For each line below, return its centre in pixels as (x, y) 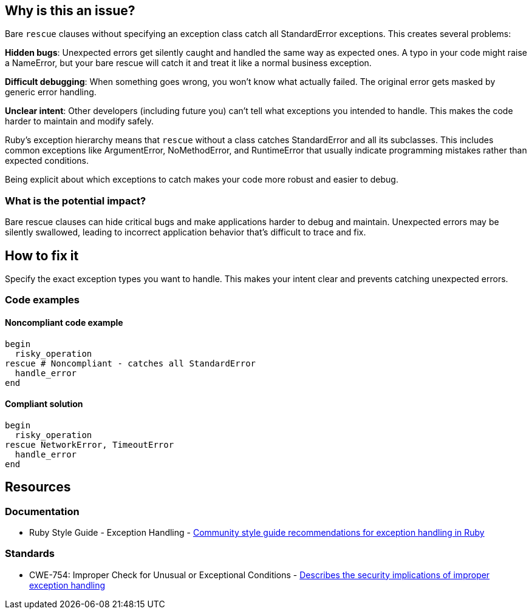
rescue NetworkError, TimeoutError (90, 444)
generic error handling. (51, 92)
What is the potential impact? (76, 201)
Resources (38, 487)
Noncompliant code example (64, 322)
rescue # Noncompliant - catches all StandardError (131, 363)
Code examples (43, 300)
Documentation (42, 511)
